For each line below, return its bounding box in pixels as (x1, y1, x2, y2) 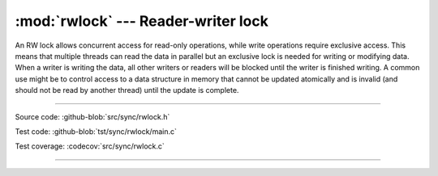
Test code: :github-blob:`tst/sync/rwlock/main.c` (15, 126, 178, 136)
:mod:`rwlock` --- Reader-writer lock (15, 12, 269, 30)
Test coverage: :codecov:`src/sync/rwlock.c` (15, 141, 165, 151)
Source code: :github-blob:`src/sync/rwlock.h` (15, 111, 170, 121)
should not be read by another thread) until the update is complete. (15, 86, 239, 95)
